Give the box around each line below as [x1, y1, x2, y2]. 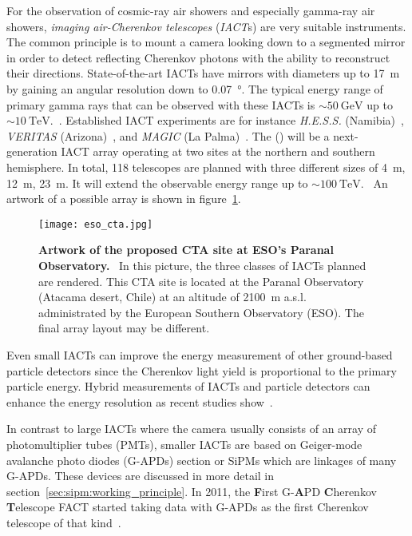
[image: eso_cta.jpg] [38, 218, 153, 230]
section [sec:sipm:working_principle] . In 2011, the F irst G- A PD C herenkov [6, 482, 377, 499]
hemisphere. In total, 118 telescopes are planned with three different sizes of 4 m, [6, 158, 406, 175]
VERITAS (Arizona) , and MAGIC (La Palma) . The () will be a [6, 127, 330, 144]
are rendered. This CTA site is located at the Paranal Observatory [38, 272, 364, 289]
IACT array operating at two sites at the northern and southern [61, 143, 375, 160]
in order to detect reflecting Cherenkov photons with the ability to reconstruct [6, 49, 390, 66]
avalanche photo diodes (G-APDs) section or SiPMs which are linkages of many [6, 451, 397, 468]
